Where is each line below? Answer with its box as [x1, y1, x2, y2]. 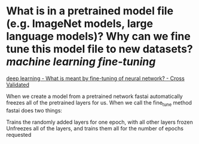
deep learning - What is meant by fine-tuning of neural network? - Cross [6, 75, 185, 82]
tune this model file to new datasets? [6, 42, 193, 56]
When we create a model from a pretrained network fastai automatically [6, 93, 183, 100]
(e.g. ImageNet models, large [6, 17, 154, 30]
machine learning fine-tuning [6, 55, 156, 69]
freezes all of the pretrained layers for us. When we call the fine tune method [6, 99, 192, 108]
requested [6, 131, 32, 138]
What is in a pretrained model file [6, 4, 174, 18]
